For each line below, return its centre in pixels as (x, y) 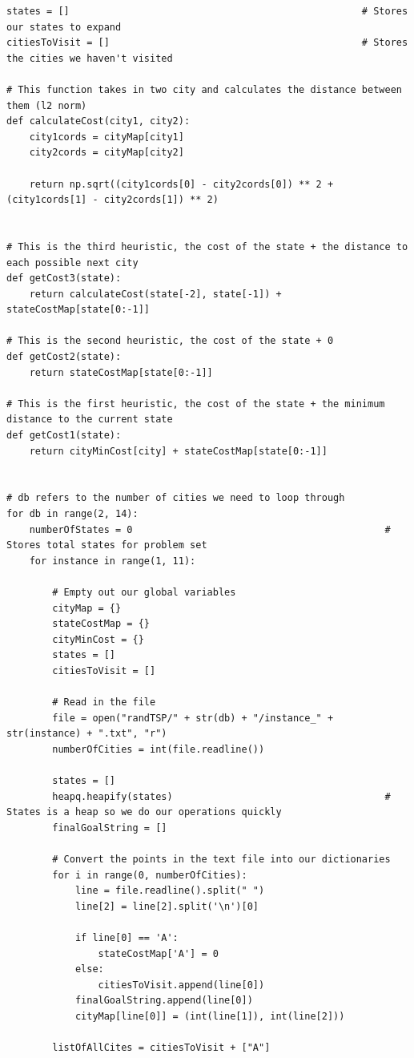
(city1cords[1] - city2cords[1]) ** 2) (113, 200)
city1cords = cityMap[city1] (107, 137)
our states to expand (64, 27)
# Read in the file (104, 703)
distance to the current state (90, 420)
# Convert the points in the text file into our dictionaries (221, 860)
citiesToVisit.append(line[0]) (181, 985)
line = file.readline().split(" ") (170, 891)
